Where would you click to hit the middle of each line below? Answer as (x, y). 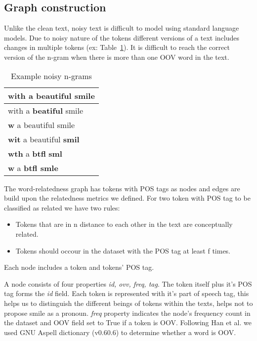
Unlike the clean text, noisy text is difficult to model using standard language (122, 28)
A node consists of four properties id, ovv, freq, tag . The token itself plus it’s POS (128, 283)
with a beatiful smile (46, 110)
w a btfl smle (33, 168)
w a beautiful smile (42, 125)
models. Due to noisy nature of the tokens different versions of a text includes (122, 37)
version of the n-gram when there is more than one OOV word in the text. (117, 57)
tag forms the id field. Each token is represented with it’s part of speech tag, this (127, 293)
